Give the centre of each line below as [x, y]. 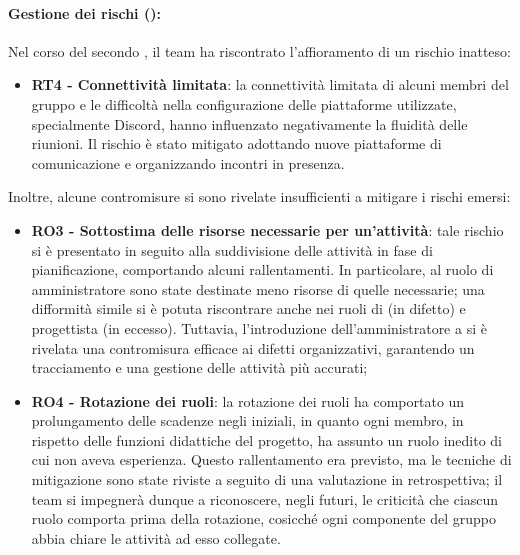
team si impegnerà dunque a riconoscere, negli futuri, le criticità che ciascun [265, 498]
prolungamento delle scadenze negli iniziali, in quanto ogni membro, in [247, 420]
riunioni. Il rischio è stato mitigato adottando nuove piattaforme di [236, 143]
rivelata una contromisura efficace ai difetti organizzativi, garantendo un [253, 347]
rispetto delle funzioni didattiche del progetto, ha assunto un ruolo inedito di [266, 439]
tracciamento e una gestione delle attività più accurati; [199, 367]
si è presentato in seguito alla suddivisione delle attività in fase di [232, 249]
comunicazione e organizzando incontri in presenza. [188, 162]
